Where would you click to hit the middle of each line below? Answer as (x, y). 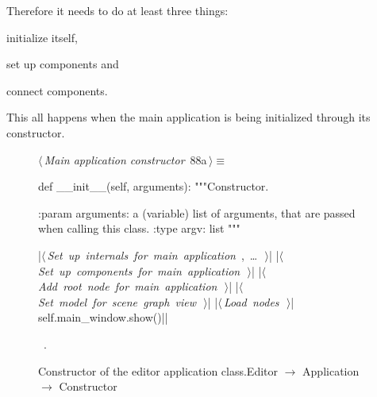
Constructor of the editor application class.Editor (158, 370)
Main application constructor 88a (125, 159)
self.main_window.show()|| (103, 317)
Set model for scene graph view (117, 301)
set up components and (63, 64)
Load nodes (251, 301)
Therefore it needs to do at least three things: (117, 10)
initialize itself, (42, 37)
